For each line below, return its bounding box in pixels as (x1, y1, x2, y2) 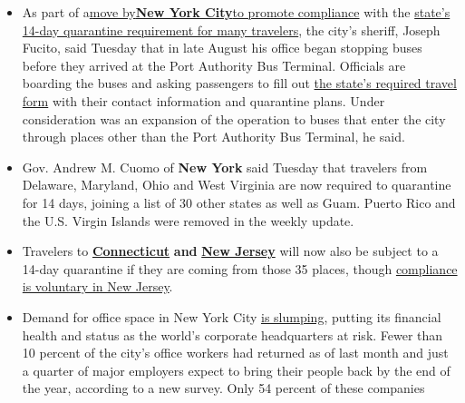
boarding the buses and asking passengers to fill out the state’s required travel (22, 74, 457, 93)
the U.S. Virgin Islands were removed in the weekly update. (22, 211, 354, 230)
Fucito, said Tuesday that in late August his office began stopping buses (22, 38, 422, 57)
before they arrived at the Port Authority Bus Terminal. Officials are (22, 55, 406, 74)
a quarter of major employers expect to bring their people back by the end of (22, 360, 450, 379)
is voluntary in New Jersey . (22, 277, 173, 296)
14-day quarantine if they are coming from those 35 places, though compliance (22, 259, 458, 278)
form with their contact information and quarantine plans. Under (22, 91, 385, 110)
